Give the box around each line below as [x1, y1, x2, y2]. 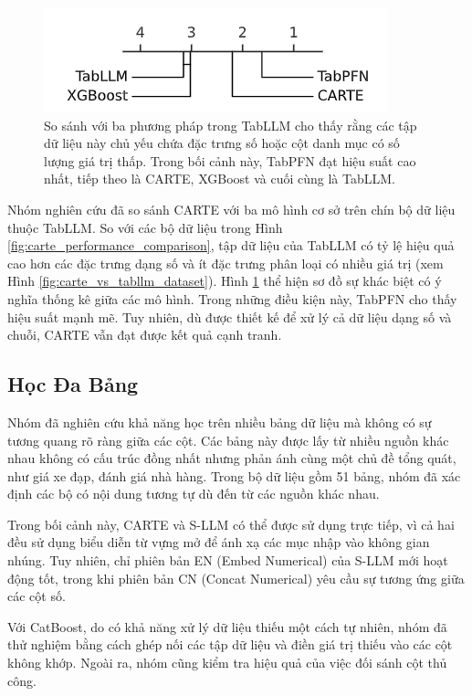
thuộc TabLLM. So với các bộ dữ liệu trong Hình [7, 217, 283, 237]
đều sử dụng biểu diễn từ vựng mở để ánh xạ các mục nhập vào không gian [7, 533, 430, 552]
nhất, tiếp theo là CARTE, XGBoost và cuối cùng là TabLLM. [44, 169, 395, 188]
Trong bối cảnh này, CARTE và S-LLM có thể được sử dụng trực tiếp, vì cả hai [7, 514, 455, 533]
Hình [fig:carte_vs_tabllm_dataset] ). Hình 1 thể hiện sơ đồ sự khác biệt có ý [7, 271, 442, 290]
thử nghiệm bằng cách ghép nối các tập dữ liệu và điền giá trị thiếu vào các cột [7, 635, 453, 654]
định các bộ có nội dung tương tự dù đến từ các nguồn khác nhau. [7, 484, 380, 503]
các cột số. [7, 586, 66, 606]
